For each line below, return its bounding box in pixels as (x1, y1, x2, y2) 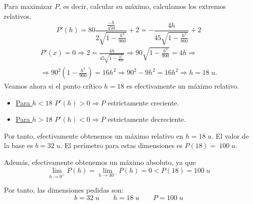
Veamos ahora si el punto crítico (4, 81, 102, 91)
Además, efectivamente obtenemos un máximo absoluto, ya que (4, 157, 196, 167)
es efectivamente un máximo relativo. (126, 81, 239, 91)
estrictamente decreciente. (107, 114, 186, 124)
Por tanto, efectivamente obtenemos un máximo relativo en (4, 130, 183, 141)
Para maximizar (4, 1, 52, 11)
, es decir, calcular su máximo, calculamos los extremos (59, 1, 226, 11)
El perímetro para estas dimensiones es (64, 140, 183, 151)
